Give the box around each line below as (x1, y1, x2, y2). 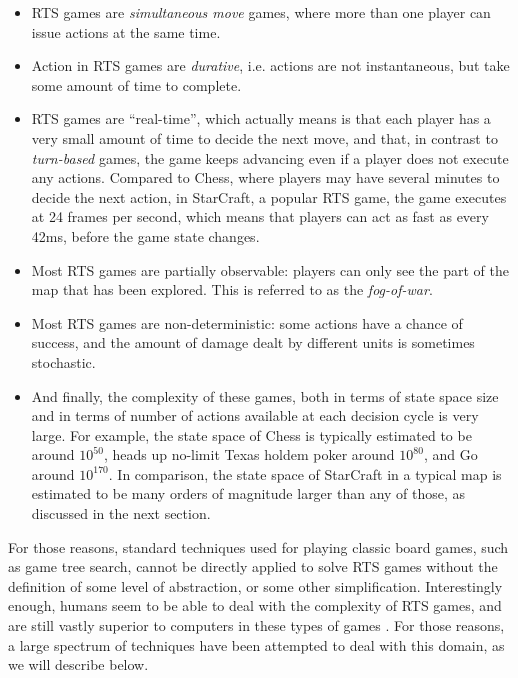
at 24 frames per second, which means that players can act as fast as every (31, 206, 489, 227)
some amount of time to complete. (31, 74, 242, 95)
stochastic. (31, 351, 96, 372)
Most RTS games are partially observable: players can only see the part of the (31, 259, 509, 280)
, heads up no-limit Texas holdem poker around (103, 444, 395, 465)
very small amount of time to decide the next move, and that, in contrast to (31, 127, 498, 148)
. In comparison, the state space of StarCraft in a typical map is (108, 463, 502, 484)
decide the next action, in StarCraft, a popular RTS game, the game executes (31, 186, 507, 207)
